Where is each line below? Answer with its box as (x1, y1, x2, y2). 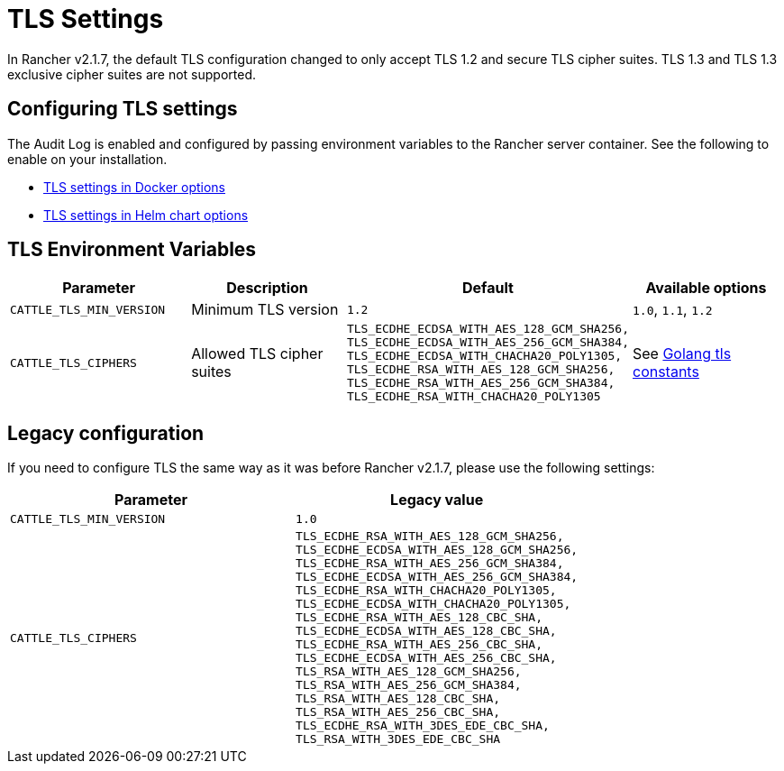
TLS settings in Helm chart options (43, 207, 249, 223)
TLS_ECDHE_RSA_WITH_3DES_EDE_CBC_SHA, (296, 719, 550, 733)
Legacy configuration (7, 421, 205, 445)
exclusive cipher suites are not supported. (7, 66, 257, 82)
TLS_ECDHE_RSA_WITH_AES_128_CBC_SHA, (296, 610, 543, 625)
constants (632, 363, 699, 381)
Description (226, 279, 308, 298)
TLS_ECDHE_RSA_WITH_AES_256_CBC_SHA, (296, 638, 543, 652)
